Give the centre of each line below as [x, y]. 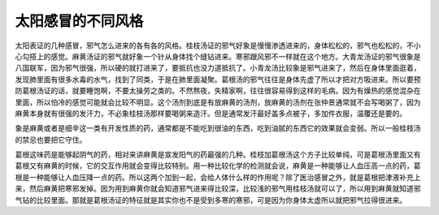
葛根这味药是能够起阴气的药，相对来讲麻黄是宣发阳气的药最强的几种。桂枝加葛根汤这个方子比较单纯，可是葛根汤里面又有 [218, 155]
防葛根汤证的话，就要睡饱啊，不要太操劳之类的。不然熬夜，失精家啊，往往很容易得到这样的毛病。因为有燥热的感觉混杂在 [218, 91]
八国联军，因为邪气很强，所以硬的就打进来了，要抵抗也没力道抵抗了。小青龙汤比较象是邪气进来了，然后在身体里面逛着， [218, 68]
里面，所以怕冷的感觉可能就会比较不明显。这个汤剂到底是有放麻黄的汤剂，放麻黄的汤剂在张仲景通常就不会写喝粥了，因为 [218, 102]
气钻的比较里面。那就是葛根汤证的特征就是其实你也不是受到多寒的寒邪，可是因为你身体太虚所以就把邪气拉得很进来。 [211, 200]
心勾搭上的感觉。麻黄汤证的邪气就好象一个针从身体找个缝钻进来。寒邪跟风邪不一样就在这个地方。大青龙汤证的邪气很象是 [218, 56]
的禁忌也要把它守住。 [51, 140]
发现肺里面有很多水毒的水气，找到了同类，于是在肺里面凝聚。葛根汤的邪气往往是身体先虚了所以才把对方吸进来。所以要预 [218, 79]
